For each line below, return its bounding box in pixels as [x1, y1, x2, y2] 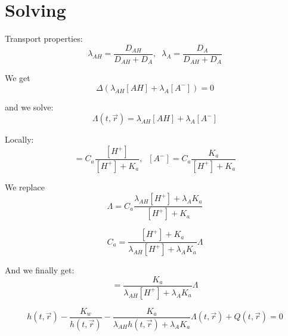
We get [5, 72, 30, 84]
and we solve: [5, 100, 54, 113]
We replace [5, 180, 45, 193]
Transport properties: [5, 32, 83, 45]
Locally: [5, 133, 34, 146]
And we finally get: [5, 264, 75, 276]
